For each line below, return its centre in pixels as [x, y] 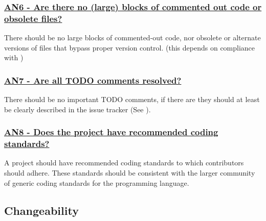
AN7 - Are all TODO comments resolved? [93, 80]
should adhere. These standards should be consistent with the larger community [130, 173]
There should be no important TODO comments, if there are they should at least [132, 99]
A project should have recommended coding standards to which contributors [124, 163]
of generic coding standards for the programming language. [97, 182]
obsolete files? [33, 18]
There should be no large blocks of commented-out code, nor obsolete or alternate [132, 38]
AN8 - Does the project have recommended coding [111, 132]
